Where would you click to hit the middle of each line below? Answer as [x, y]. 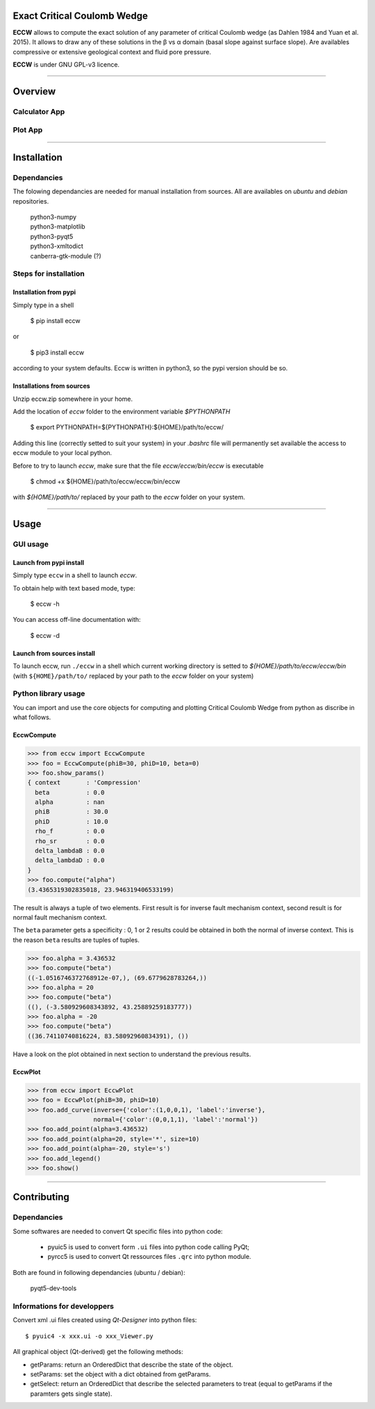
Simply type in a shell [43, 305]
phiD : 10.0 [72, 821]
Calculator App [39, 111]
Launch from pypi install [49, 562]
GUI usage [31, 544]
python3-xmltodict [57, 246]
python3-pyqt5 [52, 236]
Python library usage [49, 693]
